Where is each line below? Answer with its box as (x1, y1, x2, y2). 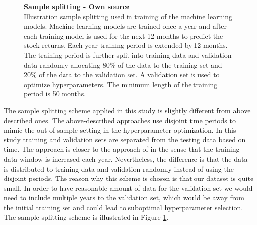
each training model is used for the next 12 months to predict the (24, 30, 223, 41)
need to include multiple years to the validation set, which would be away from (4, 192, 244, 203)
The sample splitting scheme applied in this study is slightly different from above (4, 105, 251, 115)
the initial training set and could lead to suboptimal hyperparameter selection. (4, 202, 243, 212)
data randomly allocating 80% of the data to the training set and (24, 59, 222, 70)
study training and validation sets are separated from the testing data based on (4, 134, 246, 144)
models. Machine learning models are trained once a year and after (24, 21, 227, 31)
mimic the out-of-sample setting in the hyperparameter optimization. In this (4, 125, 236, 135)
